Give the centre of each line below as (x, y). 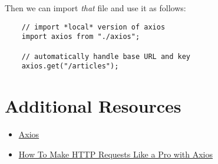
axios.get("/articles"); (70, 66)
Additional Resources (93, 106)
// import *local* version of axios (93, 27)
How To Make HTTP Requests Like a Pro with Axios (116, 154)
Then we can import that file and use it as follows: (95, 8)
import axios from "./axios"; (81, 37)
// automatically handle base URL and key (106, 56)
